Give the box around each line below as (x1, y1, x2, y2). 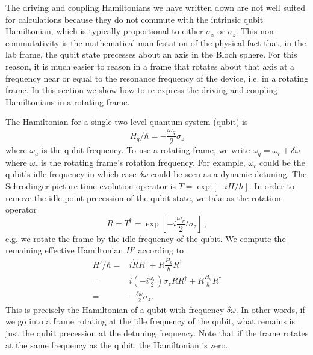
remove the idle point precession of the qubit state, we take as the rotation (5, 191, 281, 204)
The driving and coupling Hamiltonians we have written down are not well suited (5, 1, 306, 13)
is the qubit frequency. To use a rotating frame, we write (41, 144, 250, 156)
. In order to (249, 180, 294, 192)
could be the (259, 156, 305, 168)
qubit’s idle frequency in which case (5, 168, 137, 180)
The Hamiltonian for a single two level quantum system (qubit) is (5, 115, 248, 128)
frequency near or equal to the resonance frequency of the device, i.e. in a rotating (5, 71, 309, 84)
